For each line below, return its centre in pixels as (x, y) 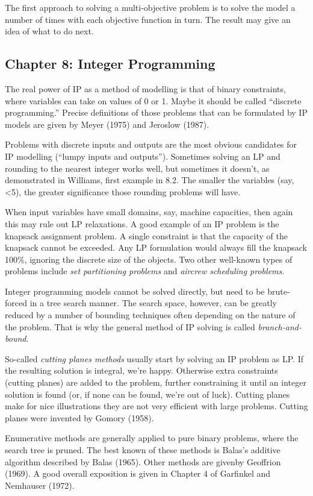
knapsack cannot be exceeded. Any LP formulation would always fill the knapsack (156, 247)
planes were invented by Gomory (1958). (79, 417)
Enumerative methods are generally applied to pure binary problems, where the (152, 438)
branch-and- (280, 326)
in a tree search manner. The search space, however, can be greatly (153, 303)
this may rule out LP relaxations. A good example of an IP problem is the (142, 223)
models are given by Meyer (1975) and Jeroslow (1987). (107, 124)
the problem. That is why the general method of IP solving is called (130, 326)
